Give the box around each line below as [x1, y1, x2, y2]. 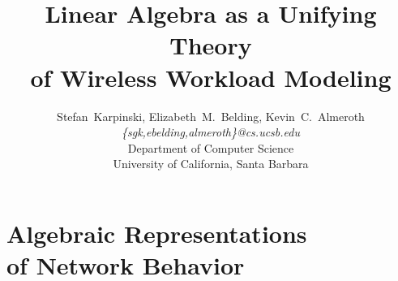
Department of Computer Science [127, 139, 294, 156]
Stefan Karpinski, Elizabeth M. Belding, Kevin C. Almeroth [57, 107, 365, 124]
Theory [169, 28, 252, 62]
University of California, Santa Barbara [113, 155, 309, 172]
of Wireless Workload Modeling [30, 60, 392, 93]
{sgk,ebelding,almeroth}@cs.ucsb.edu [122, 123, 300, 140]
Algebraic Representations [6, 216, 307, 249]
